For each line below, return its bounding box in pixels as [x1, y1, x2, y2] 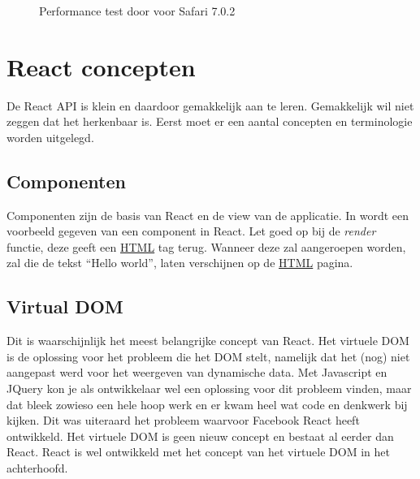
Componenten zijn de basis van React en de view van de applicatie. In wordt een [6, 206, 409, 223]
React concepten [6, 50, 196, 83]
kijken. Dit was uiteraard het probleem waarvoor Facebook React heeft [6, 412, 360, 429]
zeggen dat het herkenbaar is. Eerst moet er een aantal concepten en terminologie [6, 113, 413, 130]
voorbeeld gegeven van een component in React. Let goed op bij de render [6, 222, 376, 239]
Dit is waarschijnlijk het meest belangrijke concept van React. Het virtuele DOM [6, 332, 409, 349]
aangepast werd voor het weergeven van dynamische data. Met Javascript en [6, 364, 388, 381]
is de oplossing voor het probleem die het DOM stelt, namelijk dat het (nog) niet [6, 347, 410, 365]
